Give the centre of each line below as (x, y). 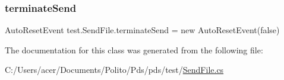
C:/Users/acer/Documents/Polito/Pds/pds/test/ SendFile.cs (114, 70)
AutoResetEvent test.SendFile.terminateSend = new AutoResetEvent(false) (142, 30)
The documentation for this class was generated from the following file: (134, 49)
